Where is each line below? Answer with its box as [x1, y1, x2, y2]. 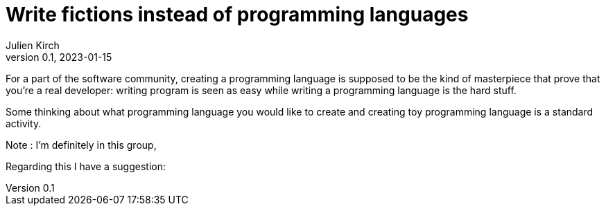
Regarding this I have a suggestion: [6, 160, 166, 172]
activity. [6, 117, 42, 129]
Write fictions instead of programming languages [6, 3, 469, 26]
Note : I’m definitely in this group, [6, 138, 157, 151]
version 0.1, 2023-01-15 [6, 51, 112, 63]
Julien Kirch [6, 39, 60, 51]
